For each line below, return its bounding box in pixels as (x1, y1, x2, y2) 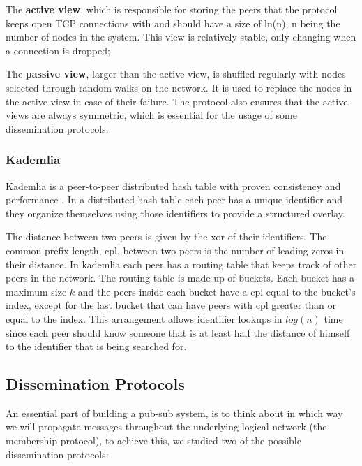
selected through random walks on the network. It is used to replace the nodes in (6, 80, 352, 94)
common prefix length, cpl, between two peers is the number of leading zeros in (6, 242, 345, 257)
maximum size (6, 284, 67, 298)
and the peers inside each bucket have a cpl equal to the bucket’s (77, 284, 356, 298)
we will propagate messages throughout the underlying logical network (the (6, 419, 327, 434)
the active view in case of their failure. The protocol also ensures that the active (6, 94, 348, 108)
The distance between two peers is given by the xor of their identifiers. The (6, 229, 327, 244)
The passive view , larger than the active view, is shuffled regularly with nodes (6, 66, 346, 81)
